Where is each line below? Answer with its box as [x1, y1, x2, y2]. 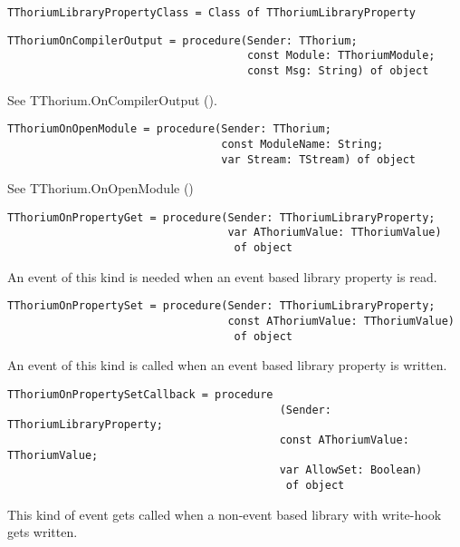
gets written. [7, 523, 78, 542]
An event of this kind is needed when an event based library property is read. [7, 267, 437, 286]
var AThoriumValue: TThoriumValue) [227, 226, 442, 239]
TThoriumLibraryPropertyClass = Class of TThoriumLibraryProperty [7, 6, 417, 19]
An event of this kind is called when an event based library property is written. [7, 356, 447, 375]
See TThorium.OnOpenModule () [7, 179, 194, 198]
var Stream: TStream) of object [221, 152, 417, 166]
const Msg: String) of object [246, 63, 429, 77]
